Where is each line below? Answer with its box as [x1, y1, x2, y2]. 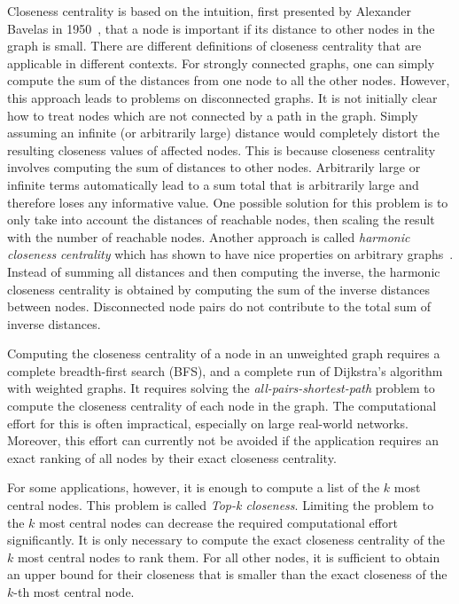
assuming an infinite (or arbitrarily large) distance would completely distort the [7, 123, 440, 142]
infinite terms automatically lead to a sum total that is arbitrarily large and [7, 175, 419, 193]
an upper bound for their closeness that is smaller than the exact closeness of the [7, 565, 447, 584]
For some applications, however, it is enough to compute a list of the [7, 478, 380, 497]
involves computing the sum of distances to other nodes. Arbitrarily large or [7, 158, 421, 176]
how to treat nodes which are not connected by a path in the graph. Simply [7, 106, 418, 124]
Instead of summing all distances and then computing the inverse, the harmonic [7, 262, 440, 280]
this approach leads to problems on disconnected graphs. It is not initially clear [7, 88, 438, 106]
